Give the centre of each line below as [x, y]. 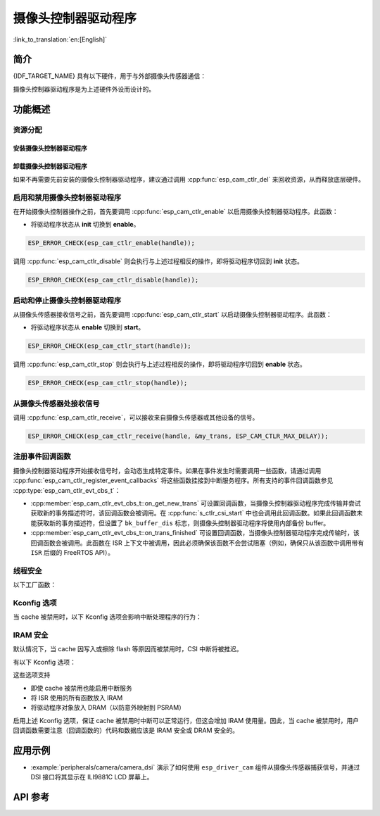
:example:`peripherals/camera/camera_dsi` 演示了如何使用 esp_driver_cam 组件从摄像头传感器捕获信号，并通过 [195, 767]
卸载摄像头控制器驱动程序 [50, 166]
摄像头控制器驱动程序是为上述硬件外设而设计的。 [84, 89]
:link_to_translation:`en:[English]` [60, 39]
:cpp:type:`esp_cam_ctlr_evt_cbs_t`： [67, 490]
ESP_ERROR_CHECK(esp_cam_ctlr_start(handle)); [109, 346]
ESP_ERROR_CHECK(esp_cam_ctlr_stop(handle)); [108, 383]
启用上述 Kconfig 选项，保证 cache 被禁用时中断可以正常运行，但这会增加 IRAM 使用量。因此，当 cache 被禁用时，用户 [186, 720]
